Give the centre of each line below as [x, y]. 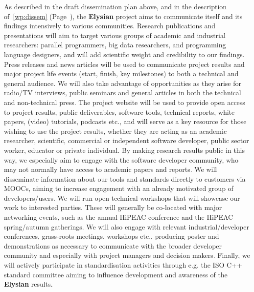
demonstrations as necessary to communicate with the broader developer [113, 245]
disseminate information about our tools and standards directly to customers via [125, 178]
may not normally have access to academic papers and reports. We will [111, 169]
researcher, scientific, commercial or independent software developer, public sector [127, 140]
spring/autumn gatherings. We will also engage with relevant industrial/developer [127, 226]
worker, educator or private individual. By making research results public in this [125, 150]
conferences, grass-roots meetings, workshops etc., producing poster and [112, 236]
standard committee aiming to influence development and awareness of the [116, 274]
